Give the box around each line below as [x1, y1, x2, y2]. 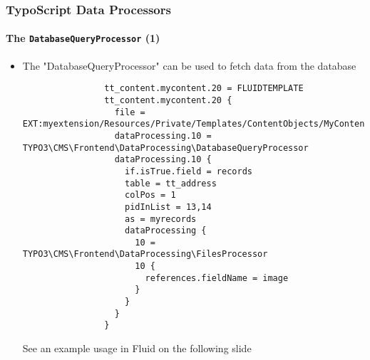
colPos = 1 [124, 190, 176, 201]
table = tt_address [124, 178, 217, 189]
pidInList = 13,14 [124, 201, 212, 212]
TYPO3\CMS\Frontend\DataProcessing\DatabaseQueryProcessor [22, 142, 309, 153]
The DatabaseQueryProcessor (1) [6, 31, 160, 46]
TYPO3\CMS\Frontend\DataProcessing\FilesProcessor [22, 249, 268, 260]
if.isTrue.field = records [124, 166, 252, 176]
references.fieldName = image [145, 272, 289, 283]
